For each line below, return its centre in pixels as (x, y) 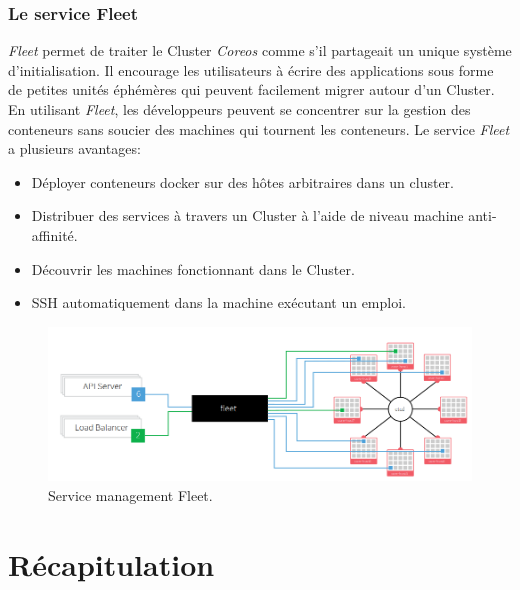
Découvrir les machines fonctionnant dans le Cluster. (193, 268)
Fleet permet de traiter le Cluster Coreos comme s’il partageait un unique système (260, 50)
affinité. (54, 234)
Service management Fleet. (130, 494)
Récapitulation (111, 563)
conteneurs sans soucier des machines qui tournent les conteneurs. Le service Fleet (259, 128)
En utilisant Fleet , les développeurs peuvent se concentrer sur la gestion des (239, 109)
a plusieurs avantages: (74, 148)
